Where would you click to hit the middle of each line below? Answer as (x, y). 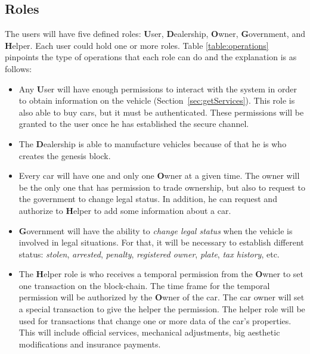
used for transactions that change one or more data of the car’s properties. (155, 320)
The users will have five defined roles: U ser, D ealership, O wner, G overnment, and (155, 34)
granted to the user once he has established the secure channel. (134, 124)
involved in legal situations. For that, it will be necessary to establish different (161, 242)
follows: (18, 68)
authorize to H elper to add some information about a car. (125, 210)
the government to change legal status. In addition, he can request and (148, 199)
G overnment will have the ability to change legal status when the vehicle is (156, 230)
